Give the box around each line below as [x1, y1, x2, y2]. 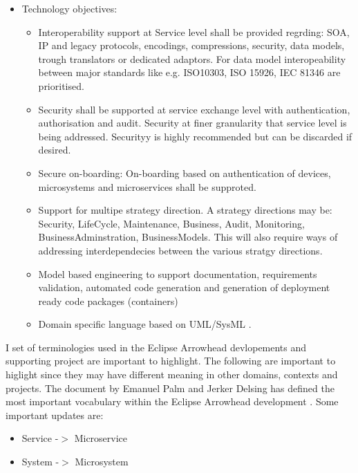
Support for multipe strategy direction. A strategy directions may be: [38, 203, 332, 217]
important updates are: [6, 407, 104, 422]
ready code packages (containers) [38, 293, 178, 308]
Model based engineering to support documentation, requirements [38, 266, 317, 281]
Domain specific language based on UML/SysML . [38, 317, 252, 331]
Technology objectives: [21, 1, 117, 15]
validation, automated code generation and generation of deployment [38, 280, 330, 295]
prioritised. [38, 78, 84, 93]
